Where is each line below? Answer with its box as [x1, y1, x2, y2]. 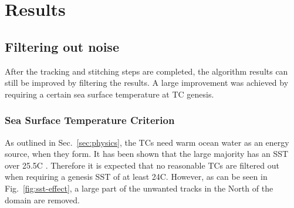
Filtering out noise [5, 37, 119, 55]
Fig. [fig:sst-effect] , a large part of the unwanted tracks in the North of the [5, 182, 273, 194]
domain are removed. [5, 193, 80, 206]
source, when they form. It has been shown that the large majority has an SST [5, 147, 289, 160]
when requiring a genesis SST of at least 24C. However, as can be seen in [5, 170, 268, 183]
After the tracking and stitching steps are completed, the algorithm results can [5, 65, 288, 77]
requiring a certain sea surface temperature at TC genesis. [5, 88, 214, 100]
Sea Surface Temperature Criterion [5, 113, 175, 128]
